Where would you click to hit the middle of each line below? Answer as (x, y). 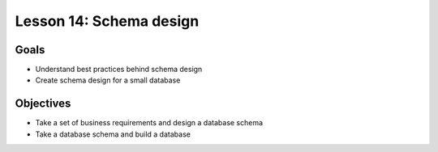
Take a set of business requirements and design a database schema (149, 123)
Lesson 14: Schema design (107, 21)
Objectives (43, 104)
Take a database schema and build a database (113, 134)
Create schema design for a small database (108, 80)
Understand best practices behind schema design (119, 70)
